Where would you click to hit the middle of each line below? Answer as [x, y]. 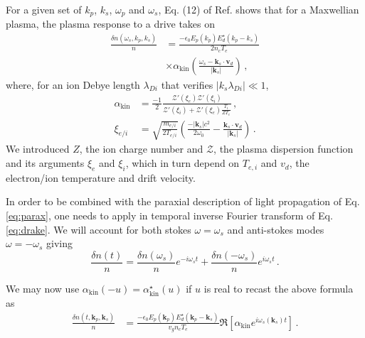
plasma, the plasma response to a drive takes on [111, 24]
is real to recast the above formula [279, 288]
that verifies [187, 84]
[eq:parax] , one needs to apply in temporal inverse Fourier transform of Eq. [169, 216]
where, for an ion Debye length [73, 84]
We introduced [38, 149]
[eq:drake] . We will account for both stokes [99, 229]
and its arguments [45, 163]
